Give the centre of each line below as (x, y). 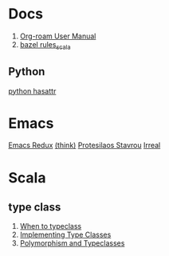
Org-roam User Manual (58, 36)
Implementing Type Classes (65, 235)
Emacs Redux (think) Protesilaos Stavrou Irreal (84, 146)
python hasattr (32, 91)
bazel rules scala (45, 45)
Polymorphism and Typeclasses (72, 243)
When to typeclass (51, 226)
